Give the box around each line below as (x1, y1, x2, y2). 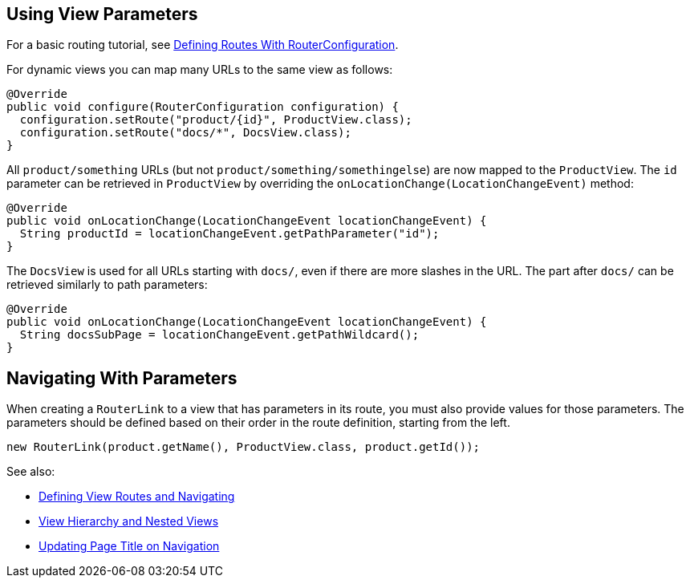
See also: (6, 464, 55, 479)
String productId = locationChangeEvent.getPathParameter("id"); (19, 227, 440, 241)
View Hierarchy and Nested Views (39, 514, 219, 529)
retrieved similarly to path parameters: (6, 278, 208, 292)
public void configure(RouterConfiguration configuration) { (6, 100, 399, 114)
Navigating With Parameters (6, 367, 237, 388)
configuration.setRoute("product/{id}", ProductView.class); (19, 113, 412, 127)
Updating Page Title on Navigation (39, 539, 220, 554)
